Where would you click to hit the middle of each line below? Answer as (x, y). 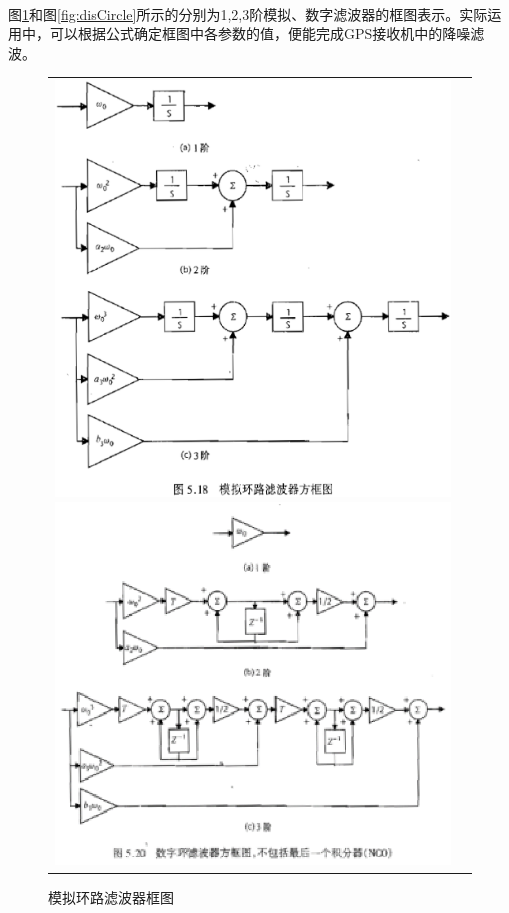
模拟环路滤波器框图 (111, 897)
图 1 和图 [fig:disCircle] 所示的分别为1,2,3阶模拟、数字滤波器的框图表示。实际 (248, 13)
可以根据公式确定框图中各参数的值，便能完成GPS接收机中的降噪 (260, 33)
